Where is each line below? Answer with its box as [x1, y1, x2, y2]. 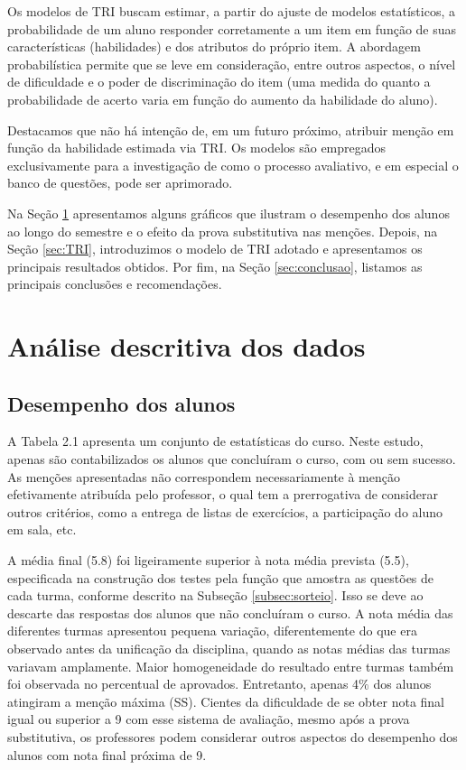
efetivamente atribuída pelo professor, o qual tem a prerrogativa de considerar [7, 485, 438, 504]
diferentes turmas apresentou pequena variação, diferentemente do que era [7, 621, 417, 640]
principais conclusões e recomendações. [7, 274, 222, 293]
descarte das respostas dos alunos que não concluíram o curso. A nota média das [7, 603, 453, 622]
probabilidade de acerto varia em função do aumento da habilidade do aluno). [7, 89, 438, 108]
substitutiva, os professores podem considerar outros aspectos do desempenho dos [7, 727, 458, 746]
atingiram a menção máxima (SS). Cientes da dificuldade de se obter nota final [7, 691, 445, 710]
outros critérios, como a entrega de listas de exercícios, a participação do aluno [7, 502, 443, 521]
